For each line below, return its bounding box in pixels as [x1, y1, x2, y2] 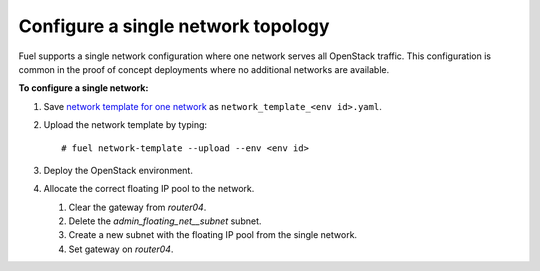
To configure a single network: [18, 82, 149, 94]
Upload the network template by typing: [43, 119, 208, 131]
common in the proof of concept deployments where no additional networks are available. [18, 63, 390, 75]
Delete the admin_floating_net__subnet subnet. [68, 215, 262, 227]
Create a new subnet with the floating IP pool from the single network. [68, 229, 358, 241]
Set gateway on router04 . [68, 243, 174, 255]
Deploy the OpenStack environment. [43, 164, 194, 176]
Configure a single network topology [18, 15, 330, 37]
